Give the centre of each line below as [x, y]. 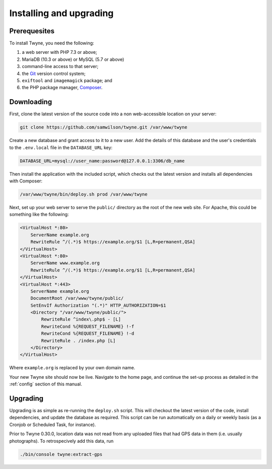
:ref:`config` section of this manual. [46, 384]
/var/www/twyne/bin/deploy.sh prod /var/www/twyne [84, 194]
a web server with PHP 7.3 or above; [60, 52]
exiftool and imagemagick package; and [67, 81]
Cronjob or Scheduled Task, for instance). [53, 424]
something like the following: [39, 215]
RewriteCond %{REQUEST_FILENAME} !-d [88, 333]
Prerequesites [32, 31]
